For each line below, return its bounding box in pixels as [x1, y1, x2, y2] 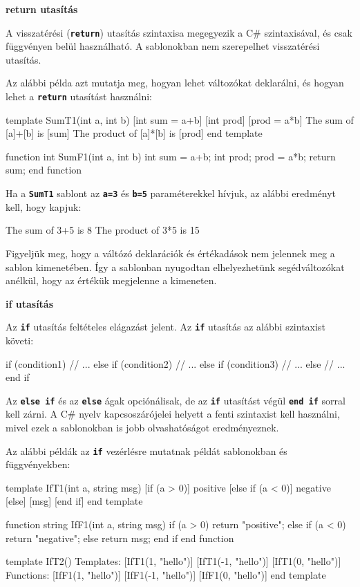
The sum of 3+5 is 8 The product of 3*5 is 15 [6, 223, 200, 237]
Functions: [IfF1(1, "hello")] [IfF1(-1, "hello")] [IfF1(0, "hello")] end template [6, 567, 326, 581]
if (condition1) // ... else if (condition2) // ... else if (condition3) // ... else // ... [6, 356, 345, 371]
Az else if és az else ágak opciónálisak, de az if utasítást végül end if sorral [6, 393, 345, 407]
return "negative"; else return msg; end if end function [6, 530, 234, 545]
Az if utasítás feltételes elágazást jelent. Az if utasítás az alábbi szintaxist [6, 319, 325, 334]
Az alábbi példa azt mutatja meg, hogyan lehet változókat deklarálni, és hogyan [6, 75, 344, 90]
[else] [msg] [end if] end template [6, 494, 143, 508]
